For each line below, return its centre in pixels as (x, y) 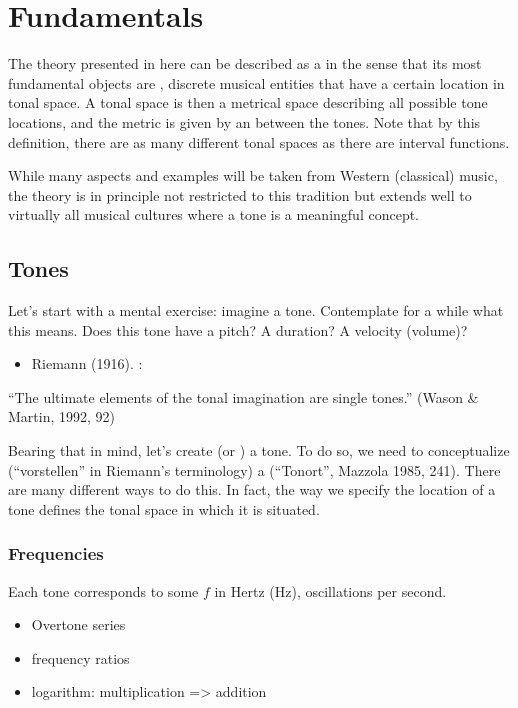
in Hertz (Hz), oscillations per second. (330, 590)
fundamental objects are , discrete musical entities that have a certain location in (256, 82)
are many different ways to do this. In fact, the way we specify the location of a (252, 489)
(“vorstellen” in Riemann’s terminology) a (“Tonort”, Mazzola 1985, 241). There (254, 469)
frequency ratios (80, 657)
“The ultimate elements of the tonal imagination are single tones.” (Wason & (243, 396)
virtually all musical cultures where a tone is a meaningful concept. (214, 214)
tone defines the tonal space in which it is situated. (164, 508)
